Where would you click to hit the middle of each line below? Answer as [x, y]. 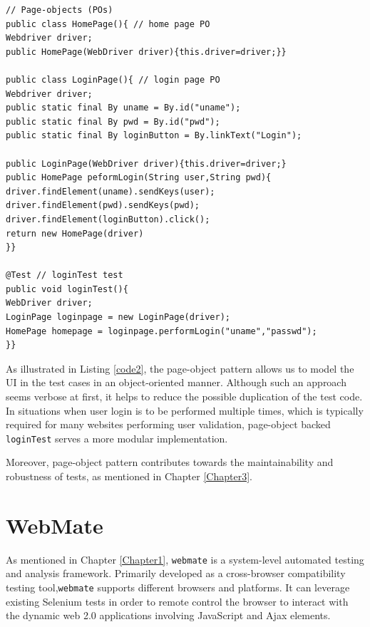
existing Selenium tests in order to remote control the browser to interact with [177, 601]
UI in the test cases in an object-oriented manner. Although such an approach [176, 382]
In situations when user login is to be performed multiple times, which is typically [185, 410]
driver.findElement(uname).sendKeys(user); [111, 191]
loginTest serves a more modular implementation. [117, 438]
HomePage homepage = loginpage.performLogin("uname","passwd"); [161, 331]
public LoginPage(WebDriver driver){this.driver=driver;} [146, 164]
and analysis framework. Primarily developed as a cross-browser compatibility [176, 573]
